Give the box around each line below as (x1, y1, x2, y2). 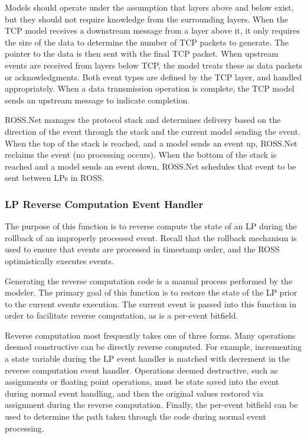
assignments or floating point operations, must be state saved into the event (5, 375, 279, 388)
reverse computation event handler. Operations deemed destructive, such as (5, 364, 278, 376)
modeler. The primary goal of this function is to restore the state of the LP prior (5, 286, 298, 299)
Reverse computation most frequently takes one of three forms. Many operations (5, 329, 296, 341)
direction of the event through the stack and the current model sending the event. (5, 125, 301, 137)
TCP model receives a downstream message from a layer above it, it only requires (5, 24, 301, 37)
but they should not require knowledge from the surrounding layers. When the (5, 12, 289, 25)
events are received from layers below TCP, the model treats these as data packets (5, 59, 302, 71)
